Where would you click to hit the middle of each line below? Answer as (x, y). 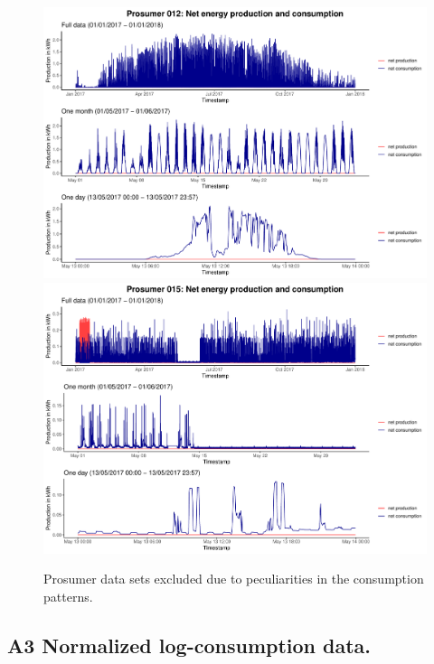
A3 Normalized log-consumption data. (189, 645)
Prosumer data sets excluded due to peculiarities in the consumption (234, 579)
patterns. (68, 596)
